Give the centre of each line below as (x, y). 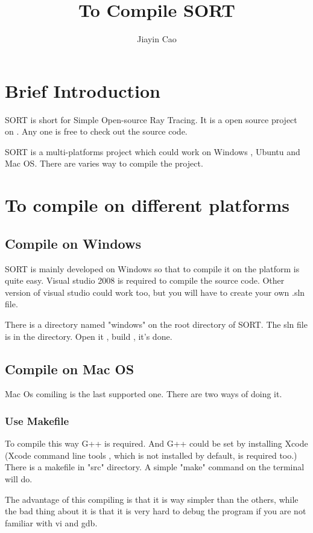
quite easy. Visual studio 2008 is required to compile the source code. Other (145, 280)
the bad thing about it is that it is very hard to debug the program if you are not (156, 511)
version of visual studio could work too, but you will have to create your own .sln (155, 292)
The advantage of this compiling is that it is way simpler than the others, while (152, 499)
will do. (19, 478)
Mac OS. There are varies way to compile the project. (104, 163)
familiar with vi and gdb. (51, 522)
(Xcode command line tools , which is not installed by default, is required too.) (151, 455)
